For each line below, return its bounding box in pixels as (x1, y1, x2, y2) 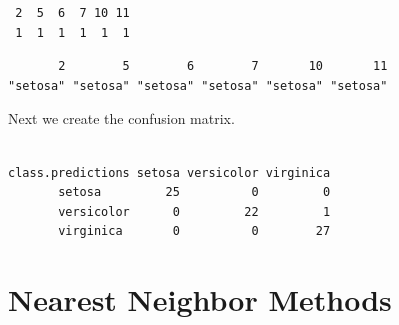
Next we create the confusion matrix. (8, 108, 235, 129)
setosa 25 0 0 (58, 185, 331, 200)
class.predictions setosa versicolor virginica (8, 165, 331, 180)
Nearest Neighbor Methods (8, 279, 392, 320)
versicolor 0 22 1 (58, 204, 331, 219)
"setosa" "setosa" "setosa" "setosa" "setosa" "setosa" (8, 78, 388, 93)
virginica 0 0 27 (58, 224, 331, 239)
